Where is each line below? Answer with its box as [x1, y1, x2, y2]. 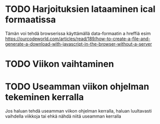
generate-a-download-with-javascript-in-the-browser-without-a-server [5, 41, 153, 47]
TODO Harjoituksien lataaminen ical [5, 3, 156, 15]
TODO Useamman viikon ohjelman [5, 81, 150, 92]
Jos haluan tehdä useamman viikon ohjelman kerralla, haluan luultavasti [5, 108, 152, 114]
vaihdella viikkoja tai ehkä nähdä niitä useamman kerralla [5, 113, 122, 120]
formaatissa [5, 14, 56, 25]
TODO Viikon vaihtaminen [5, 59, 114, 70]
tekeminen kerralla [5, 92, 84, 103]
